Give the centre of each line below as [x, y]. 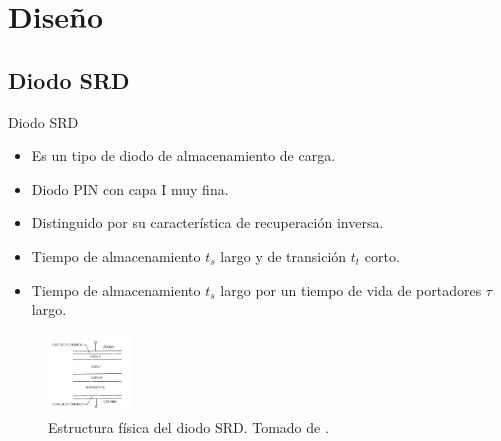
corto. [382, 255]
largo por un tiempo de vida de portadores [351, 289]
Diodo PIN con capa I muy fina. [130, 188]
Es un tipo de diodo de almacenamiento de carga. [183, 155]
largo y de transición [283, 255]
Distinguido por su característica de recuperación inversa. [207, 222]
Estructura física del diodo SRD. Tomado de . [188, 426]
